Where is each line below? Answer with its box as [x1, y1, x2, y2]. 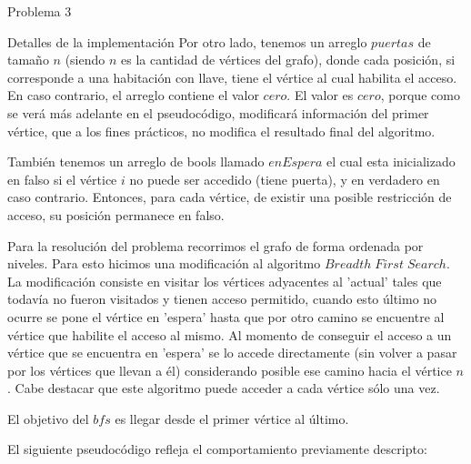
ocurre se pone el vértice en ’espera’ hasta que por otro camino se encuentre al [7, 307, 445, 326]
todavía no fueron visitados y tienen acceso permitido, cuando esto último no [7, 289, 437, 308]
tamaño [7, 50, 49, 69]
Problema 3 [7, 2, 72, 20]
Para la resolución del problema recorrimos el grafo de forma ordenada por [7, 236, 424, 255]
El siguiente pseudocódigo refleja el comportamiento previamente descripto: [7, 439, 427, 459]
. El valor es [286, 86, 354, 105]
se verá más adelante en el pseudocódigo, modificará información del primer [7, 103, 429, 122]
